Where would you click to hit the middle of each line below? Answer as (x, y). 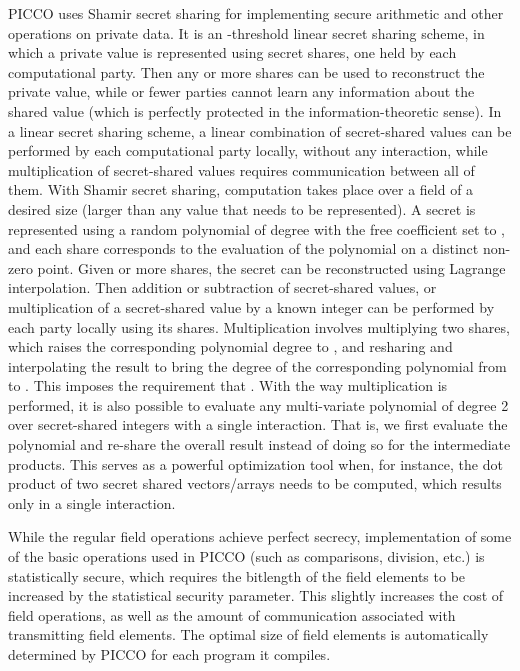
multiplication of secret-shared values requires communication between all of (241, 169)
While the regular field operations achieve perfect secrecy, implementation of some (260, 536)
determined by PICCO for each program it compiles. (169, 654)
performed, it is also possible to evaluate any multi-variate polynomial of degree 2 (258, 404)
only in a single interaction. (92, 502)
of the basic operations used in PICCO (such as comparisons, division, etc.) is (246, 556)
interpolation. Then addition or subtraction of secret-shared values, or (222, 287)
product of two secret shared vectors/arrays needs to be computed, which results (255, 483)
